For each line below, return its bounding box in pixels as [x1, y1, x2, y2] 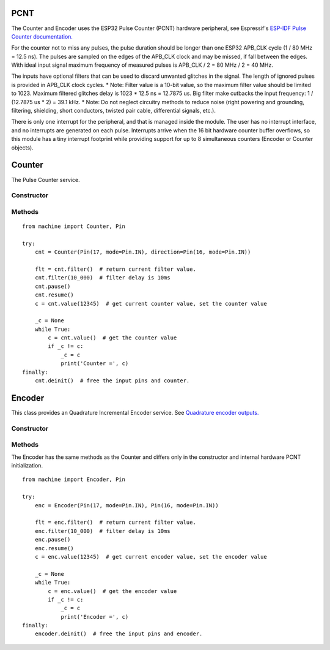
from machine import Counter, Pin [22, 223, 125, 230]
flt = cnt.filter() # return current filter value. [34, 265, 197, 273]
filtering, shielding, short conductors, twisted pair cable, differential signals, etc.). [11, 107, 216, 115]
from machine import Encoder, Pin [22, 476, 125, 483]
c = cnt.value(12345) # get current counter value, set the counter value [34, 300, 267, 307]
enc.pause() [34, 536, 71, 543]
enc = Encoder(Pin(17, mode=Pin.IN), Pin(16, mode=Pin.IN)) [34, 502, 219, 508]
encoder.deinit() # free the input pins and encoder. [34, 630, 203, 637]
